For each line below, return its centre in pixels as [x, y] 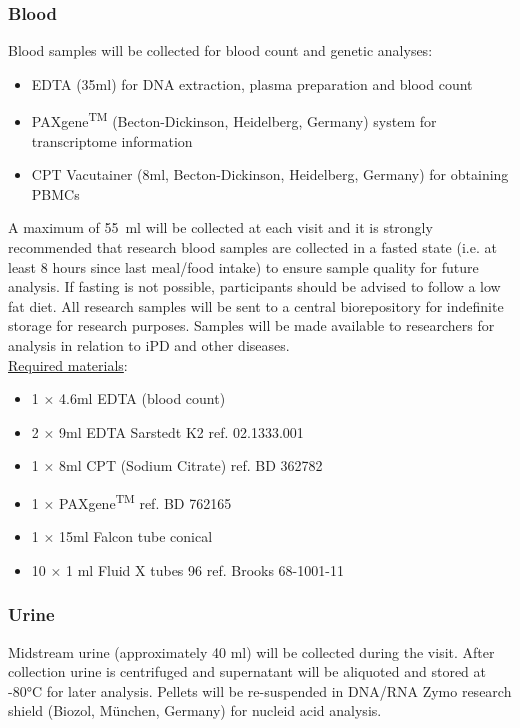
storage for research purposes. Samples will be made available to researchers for [251, 325]
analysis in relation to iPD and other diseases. [149, 345]
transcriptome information [112, 140]
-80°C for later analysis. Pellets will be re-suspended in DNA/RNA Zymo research [260, 690]
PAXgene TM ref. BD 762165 [145, 501]
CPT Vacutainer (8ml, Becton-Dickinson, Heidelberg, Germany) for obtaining [270, 174]
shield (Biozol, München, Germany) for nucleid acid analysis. [195, 710]
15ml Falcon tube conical [136, 536]
